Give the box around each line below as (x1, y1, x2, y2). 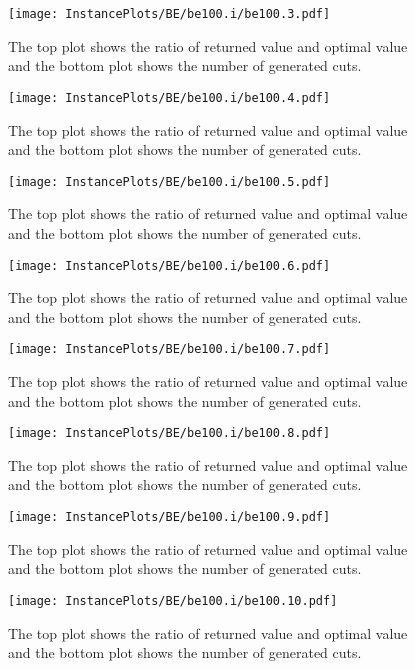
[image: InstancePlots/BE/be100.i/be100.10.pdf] (8, 593, 338, 608)
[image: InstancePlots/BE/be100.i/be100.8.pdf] (8, 426, 331, 441)
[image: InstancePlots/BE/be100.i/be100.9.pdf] (8, 510, 331, 525)
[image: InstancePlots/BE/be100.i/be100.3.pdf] (8, 7, 331, 21)
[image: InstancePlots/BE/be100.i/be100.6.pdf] (8, 258, 331, 273)
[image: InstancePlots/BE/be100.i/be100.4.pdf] (8, 90, 331, 105)
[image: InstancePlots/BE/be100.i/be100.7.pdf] (8, 342, 331, 357)
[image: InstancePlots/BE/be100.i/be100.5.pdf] (8, 174, 331, 189)
